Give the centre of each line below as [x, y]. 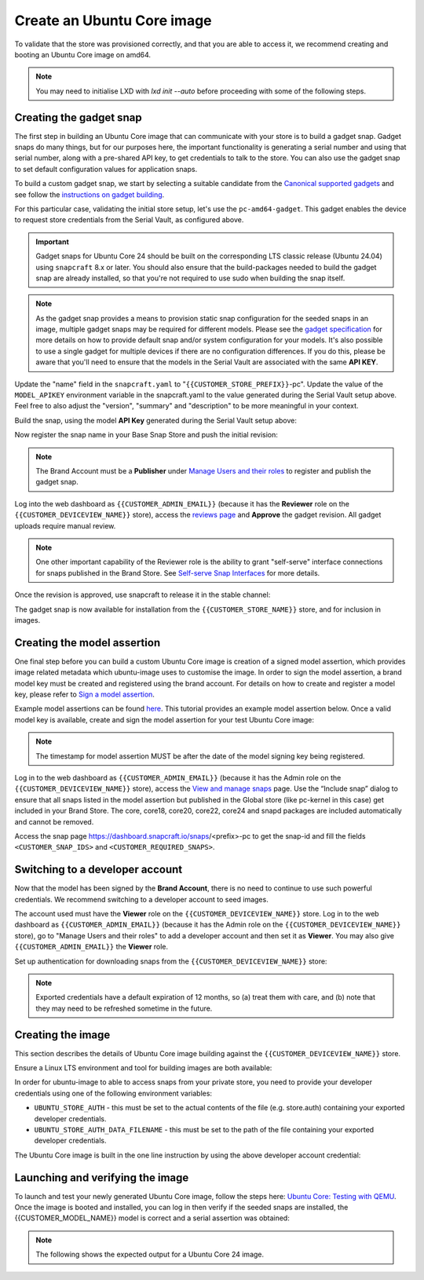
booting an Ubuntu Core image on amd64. [83, 54]
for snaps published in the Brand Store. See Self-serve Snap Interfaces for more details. [178, 572]
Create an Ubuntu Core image [113, 20]
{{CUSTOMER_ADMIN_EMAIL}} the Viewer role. [91, 947]
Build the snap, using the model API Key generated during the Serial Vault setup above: [156, 420]
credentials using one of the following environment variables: [113, 1093]
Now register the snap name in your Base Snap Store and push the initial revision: [146, 435]
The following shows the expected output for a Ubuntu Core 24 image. [150, 1254]
